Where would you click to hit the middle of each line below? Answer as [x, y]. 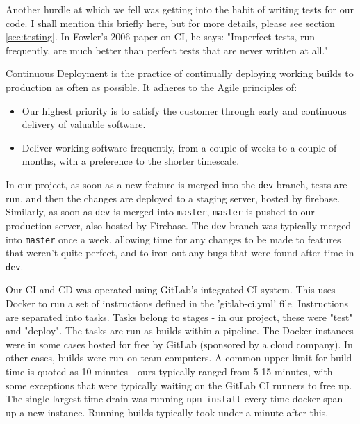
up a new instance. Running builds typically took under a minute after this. [167, 412]
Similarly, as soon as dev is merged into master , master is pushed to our [160, 212]
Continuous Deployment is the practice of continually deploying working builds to [180, 73]
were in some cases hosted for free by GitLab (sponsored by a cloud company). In [179, 344]
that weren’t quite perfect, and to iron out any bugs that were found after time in [180, 253]
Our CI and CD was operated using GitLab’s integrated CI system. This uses [171, 290]
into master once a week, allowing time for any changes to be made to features [173, 239]
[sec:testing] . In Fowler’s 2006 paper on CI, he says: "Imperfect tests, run [161, 36]
